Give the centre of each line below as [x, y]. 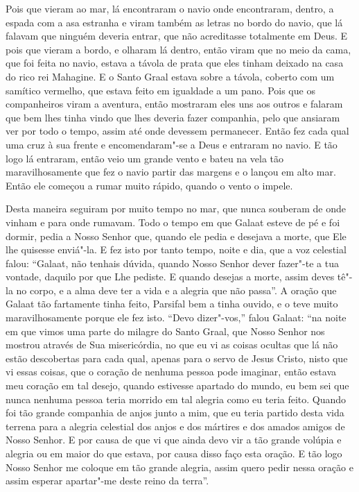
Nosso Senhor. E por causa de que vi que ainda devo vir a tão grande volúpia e [174, 440]
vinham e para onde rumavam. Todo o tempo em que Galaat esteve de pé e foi [173, 222]
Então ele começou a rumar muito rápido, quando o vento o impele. [149, 185]
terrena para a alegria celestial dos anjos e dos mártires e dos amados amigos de [175, 426]
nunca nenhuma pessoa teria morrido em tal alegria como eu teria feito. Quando [176, 399]
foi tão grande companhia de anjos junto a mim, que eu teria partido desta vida [175, 413]
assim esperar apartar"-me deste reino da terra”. [107, 481]
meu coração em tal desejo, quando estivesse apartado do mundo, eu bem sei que [177, 385]
